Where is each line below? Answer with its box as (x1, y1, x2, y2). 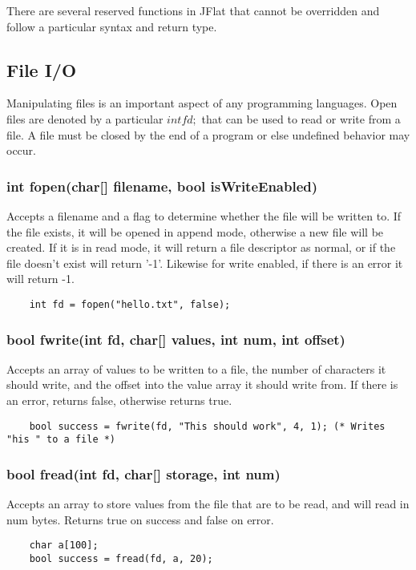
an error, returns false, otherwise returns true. (6, 392, 232, 409)
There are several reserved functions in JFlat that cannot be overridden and (6, 2, 380, 18)
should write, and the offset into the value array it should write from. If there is (6, 376, 398, 393)
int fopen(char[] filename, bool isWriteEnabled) (6, 176, 318, 196)
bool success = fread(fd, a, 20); (29, 552, 213, 564)
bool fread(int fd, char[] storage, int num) (6, 463, 281, 483)
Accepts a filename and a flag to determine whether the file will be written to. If (6, 207, 402, 224)
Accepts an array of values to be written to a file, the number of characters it (6, 360, 386, 377)
